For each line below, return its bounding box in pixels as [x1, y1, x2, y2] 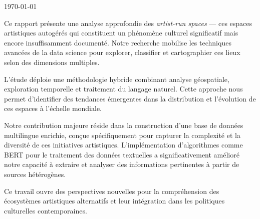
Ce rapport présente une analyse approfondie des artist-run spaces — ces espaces [4, 17, 252, 28]
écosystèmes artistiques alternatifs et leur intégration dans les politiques [4, 195, 225, 206]
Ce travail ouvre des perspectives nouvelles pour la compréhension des [4, 185, 219, 196]
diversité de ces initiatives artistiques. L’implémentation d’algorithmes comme [4, 139, 243, 150]
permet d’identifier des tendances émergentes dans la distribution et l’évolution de [4, 93, 256, 103]
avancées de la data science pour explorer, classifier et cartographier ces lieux [4, 47, 240, 57]
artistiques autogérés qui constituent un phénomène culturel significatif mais [4, 27, 238, 38]
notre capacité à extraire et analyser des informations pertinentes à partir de [4, 159, 239, 169]
